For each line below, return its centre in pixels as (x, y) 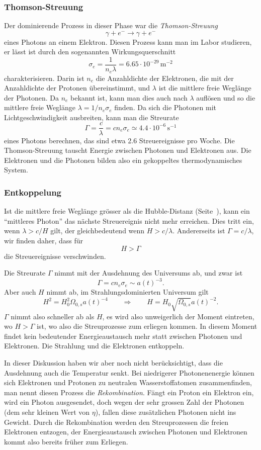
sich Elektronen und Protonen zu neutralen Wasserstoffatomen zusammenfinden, (128, 382)
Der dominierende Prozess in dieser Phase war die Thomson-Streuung (111, 25)
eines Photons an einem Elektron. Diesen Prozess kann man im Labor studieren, (128, 41)
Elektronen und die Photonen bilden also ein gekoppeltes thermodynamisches (123, 160)
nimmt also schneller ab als (53, 316)
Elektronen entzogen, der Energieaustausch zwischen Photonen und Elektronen (126, 432)
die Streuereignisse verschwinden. (55, 256)
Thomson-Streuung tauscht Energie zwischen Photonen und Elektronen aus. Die (128, 150)
